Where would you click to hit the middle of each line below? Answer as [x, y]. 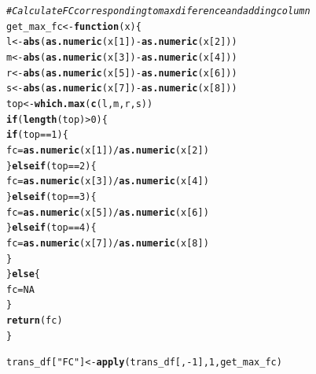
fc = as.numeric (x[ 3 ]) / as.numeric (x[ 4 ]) [108, 181]
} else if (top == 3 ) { [51, 196]
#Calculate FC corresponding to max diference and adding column [158, 11]
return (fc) [35, 321]
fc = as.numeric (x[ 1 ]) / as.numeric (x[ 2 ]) [108, 150]
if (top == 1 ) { [37, 135]
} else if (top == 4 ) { [51, 228]
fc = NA [20, 289]
